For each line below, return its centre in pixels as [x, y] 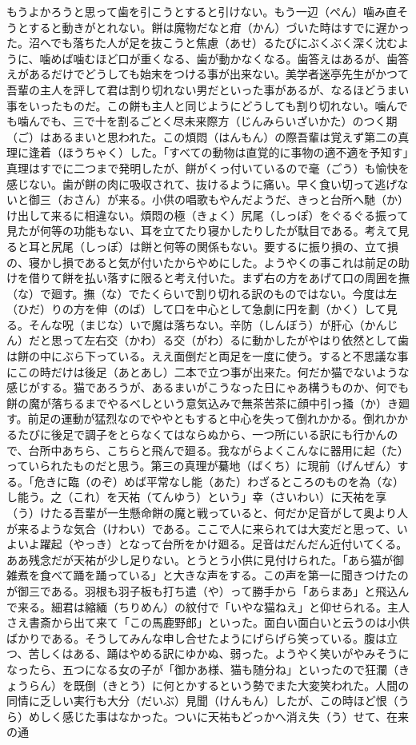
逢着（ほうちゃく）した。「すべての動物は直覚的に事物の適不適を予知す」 [218, 152]
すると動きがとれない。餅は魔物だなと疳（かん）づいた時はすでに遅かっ [219, 27]
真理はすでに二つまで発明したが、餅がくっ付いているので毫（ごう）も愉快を [208, 167]
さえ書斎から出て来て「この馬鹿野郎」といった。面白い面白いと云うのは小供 [208, 622]
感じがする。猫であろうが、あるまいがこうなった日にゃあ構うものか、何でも [208, 387]
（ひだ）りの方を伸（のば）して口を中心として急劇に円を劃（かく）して [196, 309]
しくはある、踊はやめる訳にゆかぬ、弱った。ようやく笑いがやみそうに [224, 653]
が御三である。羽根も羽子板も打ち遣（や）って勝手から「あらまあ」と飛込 [202, 590]
